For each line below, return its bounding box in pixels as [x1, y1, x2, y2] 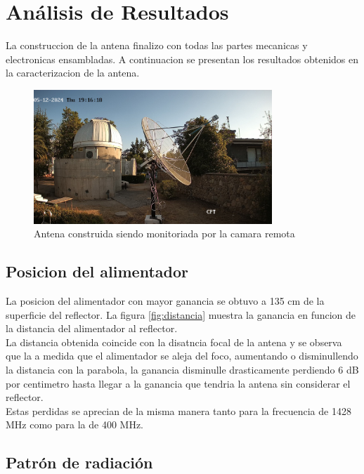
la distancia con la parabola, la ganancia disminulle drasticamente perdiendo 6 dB [6, 362, 359, 377]
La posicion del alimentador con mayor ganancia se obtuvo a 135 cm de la [6, 294, 325, 308]
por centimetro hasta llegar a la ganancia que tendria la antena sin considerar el [6, 376, 351, 390]
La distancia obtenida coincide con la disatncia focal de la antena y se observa [6, 334, 342, 349]
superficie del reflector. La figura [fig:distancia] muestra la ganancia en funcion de [6, 307, 356, 322]
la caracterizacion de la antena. [6, 65, 140, 80]
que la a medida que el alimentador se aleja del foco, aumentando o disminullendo [6, 348, 358, 363]
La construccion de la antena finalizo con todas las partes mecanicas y [6, 38, 308, 53]
